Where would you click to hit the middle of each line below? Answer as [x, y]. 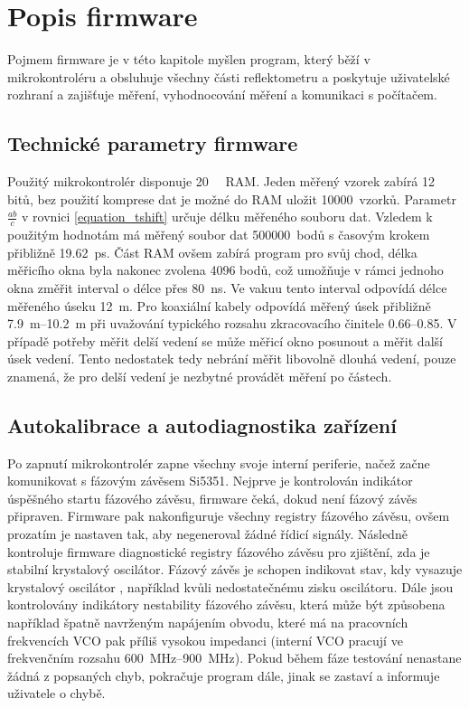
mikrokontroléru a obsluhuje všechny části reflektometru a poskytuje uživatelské [229, 76]
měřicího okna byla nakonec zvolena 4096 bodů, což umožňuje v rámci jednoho [225, 270]
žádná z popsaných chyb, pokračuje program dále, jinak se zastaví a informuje [224, 675]
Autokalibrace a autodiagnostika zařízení [202, 425]
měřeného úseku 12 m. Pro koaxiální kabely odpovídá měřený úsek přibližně [219, 305]
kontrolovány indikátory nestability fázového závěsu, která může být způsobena [226, 604]
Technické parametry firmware [153, 143]
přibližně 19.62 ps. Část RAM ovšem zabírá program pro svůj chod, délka [212, 252]
